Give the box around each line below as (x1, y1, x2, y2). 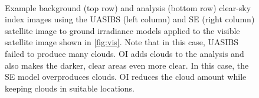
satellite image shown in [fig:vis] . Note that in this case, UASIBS (5, 36, 239, 48)
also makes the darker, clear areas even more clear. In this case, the (5, 59, 249, 71)
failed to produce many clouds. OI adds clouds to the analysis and (5, 47, 244, 59)
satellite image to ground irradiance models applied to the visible (5, 24, 240, 36)
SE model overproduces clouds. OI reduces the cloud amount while (5, 70, 247, 83)
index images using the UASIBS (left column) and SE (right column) (5, 13, 255, 25)
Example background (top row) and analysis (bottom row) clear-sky (5, 1, 251, 13)
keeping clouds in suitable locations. (5, 82, 135, 94)
